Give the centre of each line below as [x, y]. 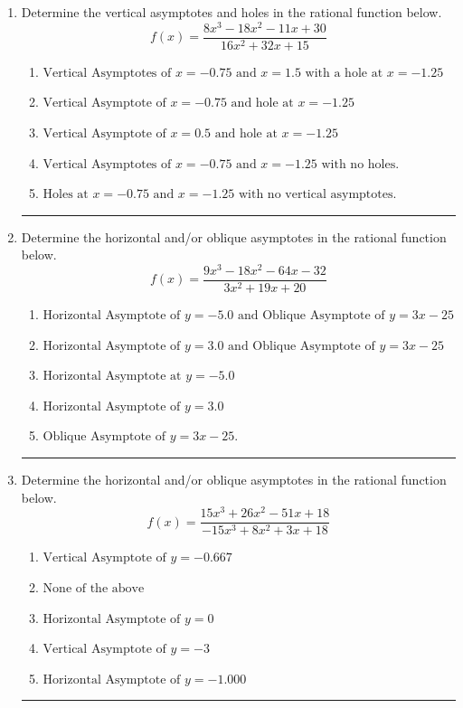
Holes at [66, 195]
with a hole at [344, 73]
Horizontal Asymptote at [112, 377]
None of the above [94, 588]
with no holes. [360, 164]
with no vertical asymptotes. [317, 195]
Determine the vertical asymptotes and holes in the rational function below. [231, 12]
